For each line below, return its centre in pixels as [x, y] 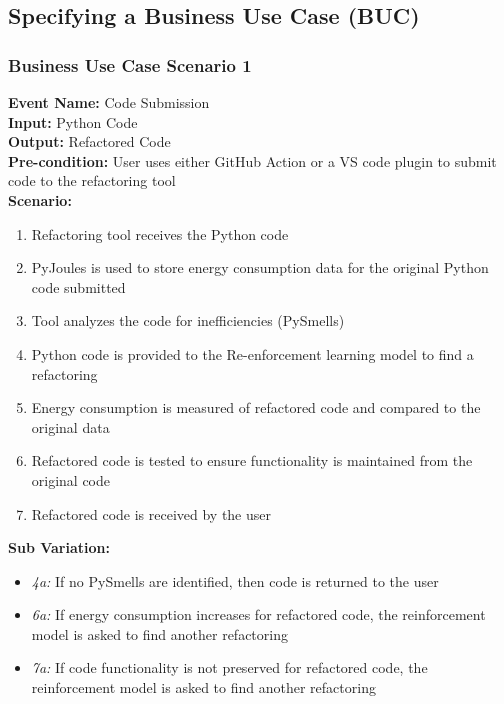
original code [71, 479]
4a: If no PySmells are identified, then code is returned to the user [235, 580]
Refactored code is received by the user [151, 513]
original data [70, 426]
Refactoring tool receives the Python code [160, 233]
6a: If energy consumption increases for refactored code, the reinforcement [258, 614]
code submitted [78, 286]
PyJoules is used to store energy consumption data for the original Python [260, 267]
